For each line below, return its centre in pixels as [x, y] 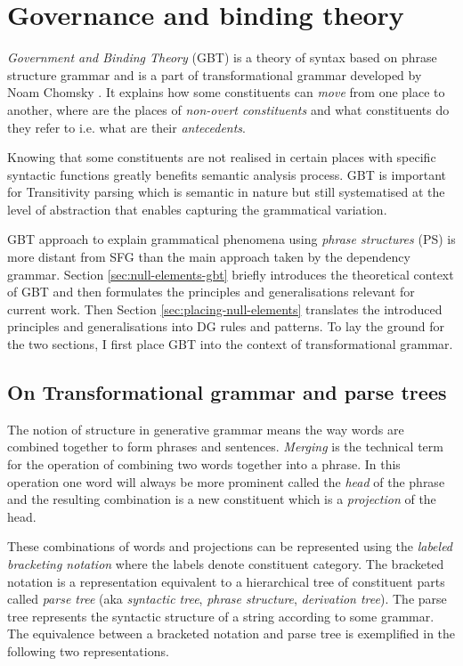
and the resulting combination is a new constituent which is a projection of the [222, 499]
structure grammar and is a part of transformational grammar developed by [215, 74]
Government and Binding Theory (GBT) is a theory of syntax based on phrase [222, 57]
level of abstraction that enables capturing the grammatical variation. [197, 209]
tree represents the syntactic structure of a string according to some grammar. [221, 616]
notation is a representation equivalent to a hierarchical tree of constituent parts [226, 581]
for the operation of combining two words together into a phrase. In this [204, 464]
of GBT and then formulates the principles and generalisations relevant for [211, 292]
